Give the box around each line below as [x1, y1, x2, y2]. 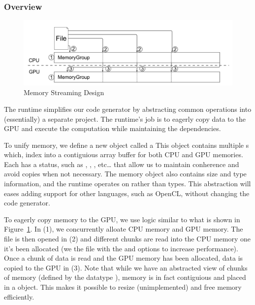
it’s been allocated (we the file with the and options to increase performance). [4, 243, 238, 253]
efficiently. [4, 291, 34, 302]
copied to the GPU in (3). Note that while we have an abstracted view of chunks [4, 262, 248, 272]
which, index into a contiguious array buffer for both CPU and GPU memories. [4, 149, 243, 160]
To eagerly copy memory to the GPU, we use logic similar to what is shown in [4, 214, 240, 224]
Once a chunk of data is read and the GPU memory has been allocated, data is [4, 253, 243, 263]
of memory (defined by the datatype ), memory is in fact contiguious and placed [4, 272, 246, 282]
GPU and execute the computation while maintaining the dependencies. [4, 123, 221, 134]
